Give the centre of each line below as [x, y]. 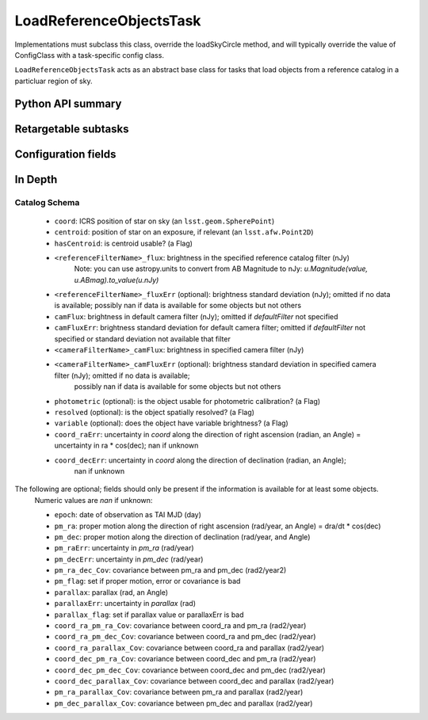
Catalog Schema [47, 202]
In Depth [36, 179]
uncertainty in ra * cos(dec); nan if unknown [126, 446]
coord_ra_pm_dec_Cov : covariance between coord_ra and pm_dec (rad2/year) [185, 637]
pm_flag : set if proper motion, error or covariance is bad [147, 581]
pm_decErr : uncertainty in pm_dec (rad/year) [129, 559]
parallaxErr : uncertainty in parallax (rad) [125, 604]
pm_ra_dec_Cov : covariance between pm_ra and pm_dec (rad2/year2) [170, 570]
